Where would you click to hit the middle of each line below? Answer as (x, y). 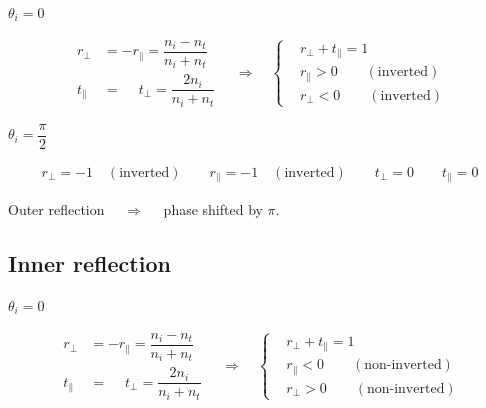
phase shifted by (213, 209)
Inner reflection (89, 263)
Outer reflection (56, 209)
